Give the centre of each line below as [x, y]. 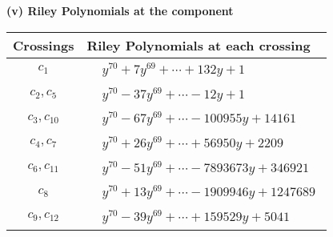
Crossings [44, 45]
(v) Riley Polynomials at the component [120, 10]
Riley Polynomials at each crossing [199, 45]
